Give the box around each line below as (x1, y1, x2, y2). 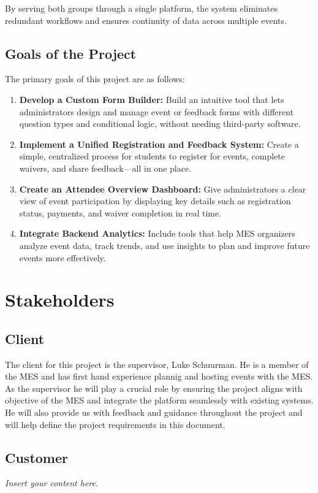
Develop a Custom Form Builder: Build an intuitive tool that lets (19, 93, 284, 105)
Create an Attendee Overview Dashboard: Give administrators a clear (19, 182, 306, 195)
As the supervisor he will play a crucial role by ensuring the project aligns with (5, 381, 303, 394)
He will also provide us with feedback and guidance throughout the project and (5, 406, 303, 419)
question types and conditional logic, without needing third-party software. (19, 117, 301, 130)
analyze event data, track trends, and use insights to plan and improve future (19, 239, 310, 251)
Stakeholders (5, 287, 115, 312)
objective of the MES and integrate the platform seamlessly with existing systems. (5, 394, 314, 407)
